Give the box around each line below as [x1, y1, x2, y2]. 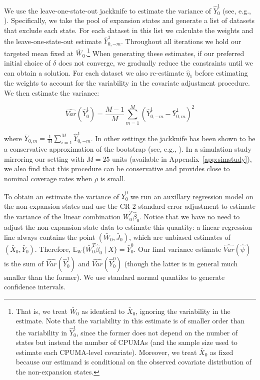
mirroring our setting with [4, 153, 84, 164]
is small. [100, 173, 125, 183]
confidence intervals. [4, 281, 66, 292]
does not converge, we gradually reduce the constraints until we [58, 57, 253, 68]
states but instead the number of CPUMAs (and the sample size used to [15, 337, 237, 347]
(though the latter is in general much [124, 258, 238, 268]
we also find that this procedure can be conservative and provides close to [4, 163, 230, 174]
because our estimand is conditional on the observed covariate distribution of [15, 356, 251, 367]
